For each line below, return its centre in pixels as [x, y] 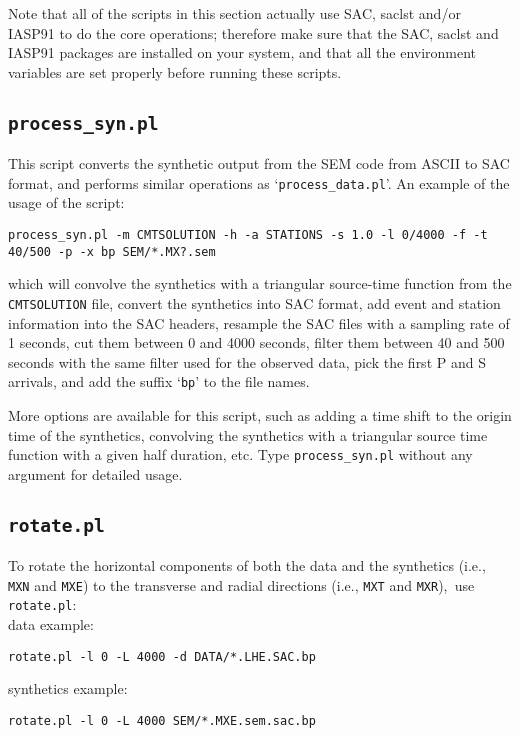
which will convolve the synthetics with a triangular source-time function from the [260, 283]
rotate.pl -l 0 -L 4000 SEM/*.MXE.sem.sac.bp [162, 720]
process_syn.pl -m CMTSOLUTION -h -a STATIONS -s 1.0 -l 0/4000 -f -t [248, 235]
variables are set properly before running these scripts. [175, 71]
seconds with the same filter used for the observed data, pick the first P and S [247, 361]
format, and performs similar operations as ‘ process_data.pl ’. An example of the [259, 182]
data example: [51, 624]
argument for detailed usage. [95, 473]
